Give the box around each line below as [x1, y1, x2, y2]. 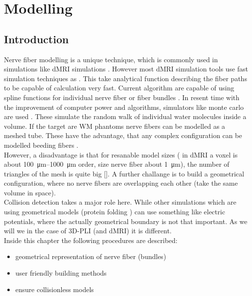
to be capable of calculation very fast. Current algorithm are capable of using [4, 83, 234, 93]
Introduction [4, 31, 69, 46]
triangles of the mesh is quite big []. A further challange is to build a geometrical [4, 168, 244, 178]
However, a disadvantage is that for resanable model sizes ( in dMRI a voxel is [4, 149, 238, 159]
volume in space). [4, 187, 56, 197]
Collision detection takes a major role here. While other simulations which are [4, 197, 236, 207]
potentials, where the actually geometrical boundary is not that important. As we [4, 216, 248, 226]
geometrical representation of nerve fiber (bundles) [15, 251, 166, 261]
